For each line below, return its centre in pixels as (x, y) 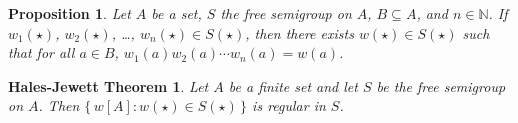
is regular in (289, 105)
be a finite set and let (293, 85)
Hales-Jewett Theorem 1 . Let (108, 85)
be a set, (176, 13)
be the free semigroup (441, 85)
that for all (41, 52)
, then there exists (299, 32)
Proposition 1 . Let (69, 13)
